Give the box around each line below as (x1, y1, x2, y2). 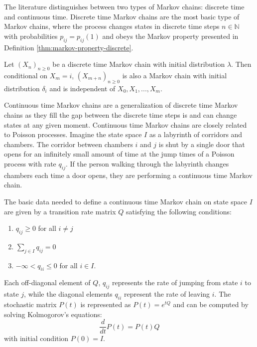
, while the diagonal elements (24, 289, 113, 299)
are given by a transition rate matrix (4, 206, 116, 216)
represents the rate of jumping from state (112, 277, 238, 288)
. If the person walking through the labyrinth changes (65, 158, 229, 169)
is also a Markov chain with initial (122, 70, 227, 80)
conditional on (4, 70, 48, 80)
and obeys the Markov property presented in (102, 30, 239, 41)
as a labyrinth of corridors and (149, 129, 243, 140)
